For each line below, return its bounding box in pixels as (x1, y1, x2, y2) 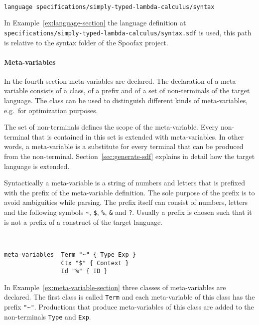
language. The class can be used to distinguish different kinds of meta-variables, (4, 95, 248, 106)
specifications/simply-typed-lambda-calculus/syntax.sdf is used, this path (4, 27, 252, 37)
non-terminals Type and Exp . (4, 311, 91, 322)
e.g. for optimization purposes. (4, 105, 98, 115)
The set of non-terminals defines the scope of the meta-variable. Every (4, 122, 219, 132)
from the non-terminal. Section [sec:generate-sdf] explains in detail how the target (4, 151, 255, 162)
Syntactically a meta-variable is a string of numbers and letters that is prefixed (4, 177, 245, 188)
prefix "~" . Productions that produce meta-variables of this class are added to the (4, 302, 254, 312)
